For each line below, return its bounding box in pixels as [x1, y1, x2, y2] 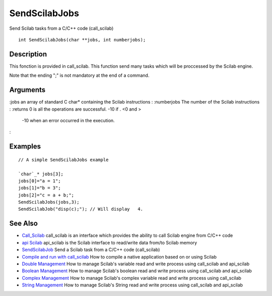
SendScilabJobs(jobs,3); [18, 200, 80, 205]
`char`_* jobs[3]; [18, 171, 64, 177]
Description [9, 50, 47, 58]
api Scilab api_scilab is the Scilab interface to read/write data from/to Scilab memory [22, 239, 197, 245]
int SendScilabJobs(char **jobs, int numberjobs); [18, 37, 146, 42]
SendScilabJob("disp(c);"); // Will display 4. [18, 206, 144, 212]
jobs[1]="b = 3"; [18, 185, 61, 191]
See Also [9, 219, 38, 228]
